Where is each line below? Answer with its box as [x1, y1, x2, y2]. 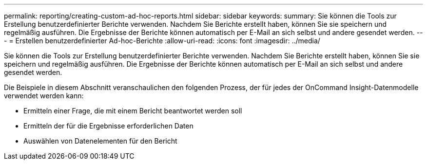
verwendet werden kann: [4, 91, 84, 100]
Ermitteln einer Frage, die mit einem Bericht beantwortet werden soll [23, 107, 242, 115]
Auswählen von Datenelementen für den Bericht [23, 137, 177, 145]
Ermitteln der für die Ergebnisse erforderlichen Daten [23, 122, 194, 130]
